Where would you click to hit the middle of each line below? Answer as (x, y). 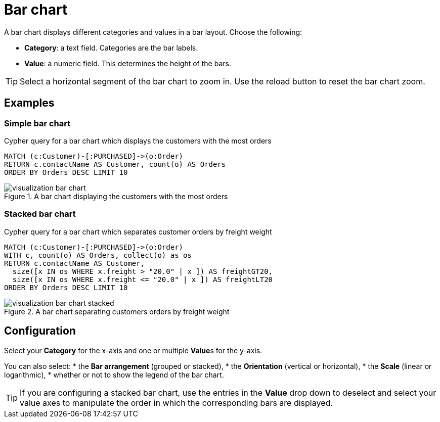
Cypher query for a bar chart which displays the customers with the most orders (138, 140)
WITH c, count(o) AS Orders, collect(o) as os (98, 255)
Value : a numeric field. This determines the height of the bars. (128, 63)
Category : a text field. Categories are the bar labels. (111, 48)
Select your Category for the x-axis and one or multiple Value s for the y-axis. (133, 350)
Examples (29, 103)
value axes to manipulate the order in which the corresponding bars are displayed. (176, 403)
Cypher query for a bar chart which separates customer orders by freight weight (138, 231)
